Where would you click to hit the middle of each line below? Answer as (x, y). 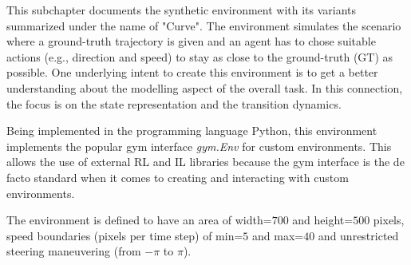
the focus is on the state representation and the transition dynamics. (174, 103)
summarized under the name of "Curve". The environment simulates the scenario (204, 25)
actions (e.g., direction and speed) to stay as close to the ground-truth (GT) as (200, 56)
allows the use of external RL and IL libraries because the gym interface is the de (205, 162)
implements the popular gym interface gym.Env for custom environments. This (199, 146)
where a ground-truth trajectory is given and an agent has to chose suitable (191, 41)
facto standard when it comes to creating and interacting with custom (178, 177)
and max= (278, 235)
